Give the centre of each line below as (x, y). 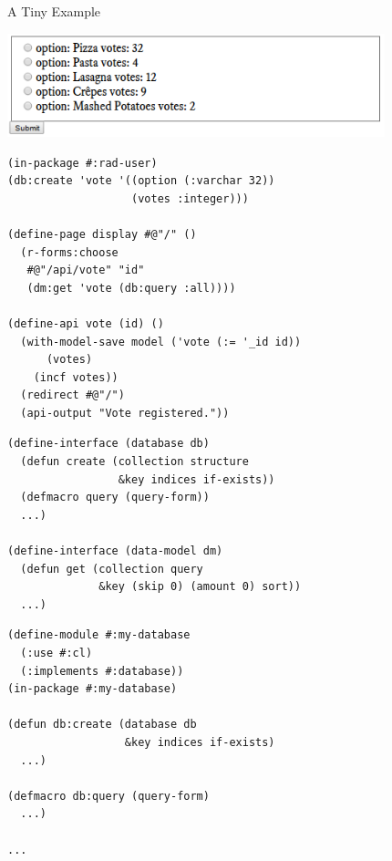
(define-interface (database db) (108, 444)
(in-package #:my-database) (93, 689)
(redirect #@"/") (72, 395)
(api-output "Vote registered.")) (125, 413)
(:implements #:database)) (102, 671)
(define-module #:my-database (99, 635)
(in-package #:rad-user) (83, 163)
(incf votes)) (76, 377)
